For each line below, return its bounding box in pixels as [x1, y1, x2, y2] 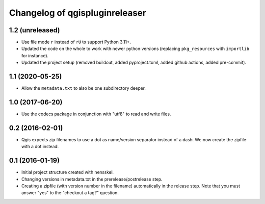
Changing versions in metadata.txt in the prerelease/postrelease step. [21, 176, 163, 182]
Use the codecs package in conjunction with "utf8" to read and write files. [21, 111, 171, 117]
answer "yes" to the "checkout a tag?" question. [21, 190, 119, 196]
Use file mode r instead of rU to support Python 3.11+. [21, 39, 131, 45]
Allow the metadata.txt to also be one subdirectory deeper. [21, 85, 146, 91]
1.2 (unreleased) [9, 26, 60, 34]
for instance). [21, 52, 49, 58]
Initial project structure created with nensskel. [21, 169, 114, 175]
